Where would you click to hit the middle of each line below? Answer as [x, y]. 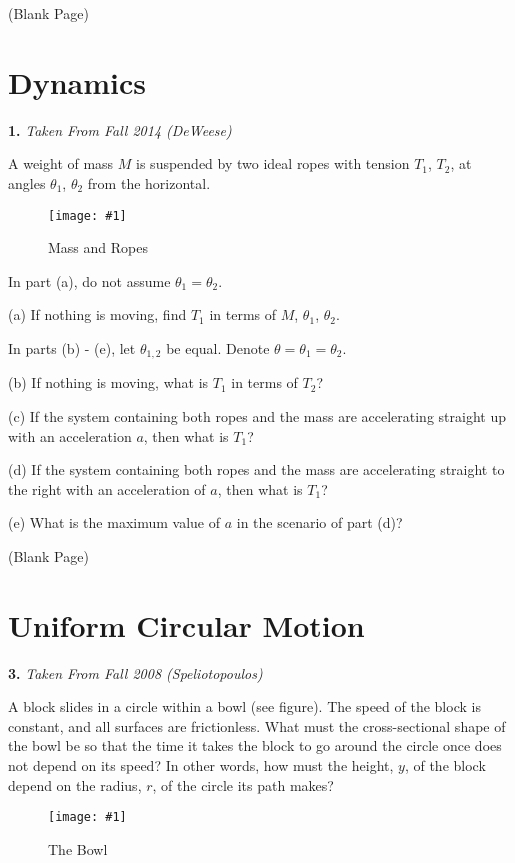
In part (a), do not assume [89, 280]
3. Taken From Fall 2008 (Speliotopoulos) [135, 672]
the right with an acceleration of [107, 488]
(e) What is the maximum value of [114, 522]
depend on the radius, [75, 784]
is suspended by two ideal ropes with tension [273, 163]
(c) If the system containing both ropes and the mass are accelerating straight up [257, 415]
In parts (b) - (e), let [72, 347]
